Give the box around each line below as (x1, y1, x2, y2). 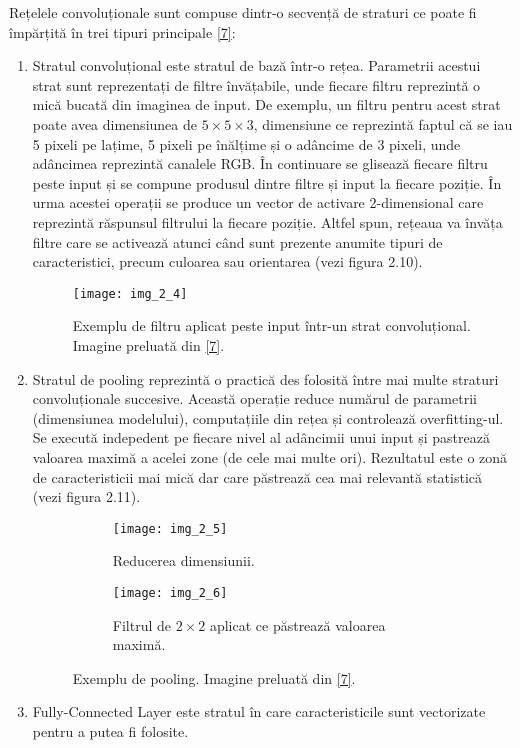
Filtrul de (112, 614, 171, 635)
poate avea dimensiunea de (32, 113, 197, 134)
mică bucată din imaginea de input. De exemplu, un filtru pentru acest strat (32, 94, 501, 115)
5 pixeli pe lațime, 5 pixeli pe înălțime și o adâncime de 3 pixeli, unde (32, 133, 461, 154)
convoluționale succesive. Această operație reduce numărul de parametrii (32, 388, 477, 409)
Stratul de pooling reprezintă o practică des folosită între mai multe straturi (32, 368, 499, 389)
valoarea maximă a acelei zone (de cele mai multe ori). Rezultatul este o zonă (32, 446, 508, 467)
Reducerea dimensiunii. (112, 550, 255, 571)
